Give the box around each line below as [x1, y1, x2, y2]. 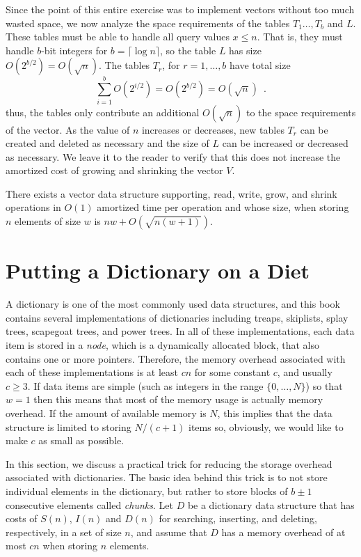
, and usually [277, 365, 332, 379]
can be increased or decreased [222, 136, 348, 150]
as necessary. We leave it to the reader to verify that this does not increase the [6, 149, 341, 164]
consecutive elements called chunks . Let [6, 497, 173, 512]
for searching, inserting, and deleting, [159, 511, 317, 526]
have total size [230, 58, 291, 72]
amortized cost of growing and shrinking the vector [6, 163, 223, 178]
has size [229, 42, 262, 57]
